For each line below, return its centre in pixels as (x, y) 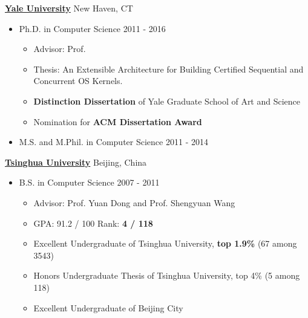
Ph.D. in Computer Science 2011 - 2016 (92, 28)
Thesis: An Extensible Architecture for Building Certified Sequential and (169, 69)
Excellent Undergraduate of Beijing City (108, 307)
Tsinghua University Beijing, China (76, 162)
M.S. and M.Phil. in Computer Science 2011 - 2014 (113, 142)
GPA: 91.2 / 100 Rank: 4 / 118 (93, 223)
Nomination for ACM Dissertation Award (118, 121)
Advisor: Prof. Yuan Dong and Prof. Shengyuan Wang (134, 202)
